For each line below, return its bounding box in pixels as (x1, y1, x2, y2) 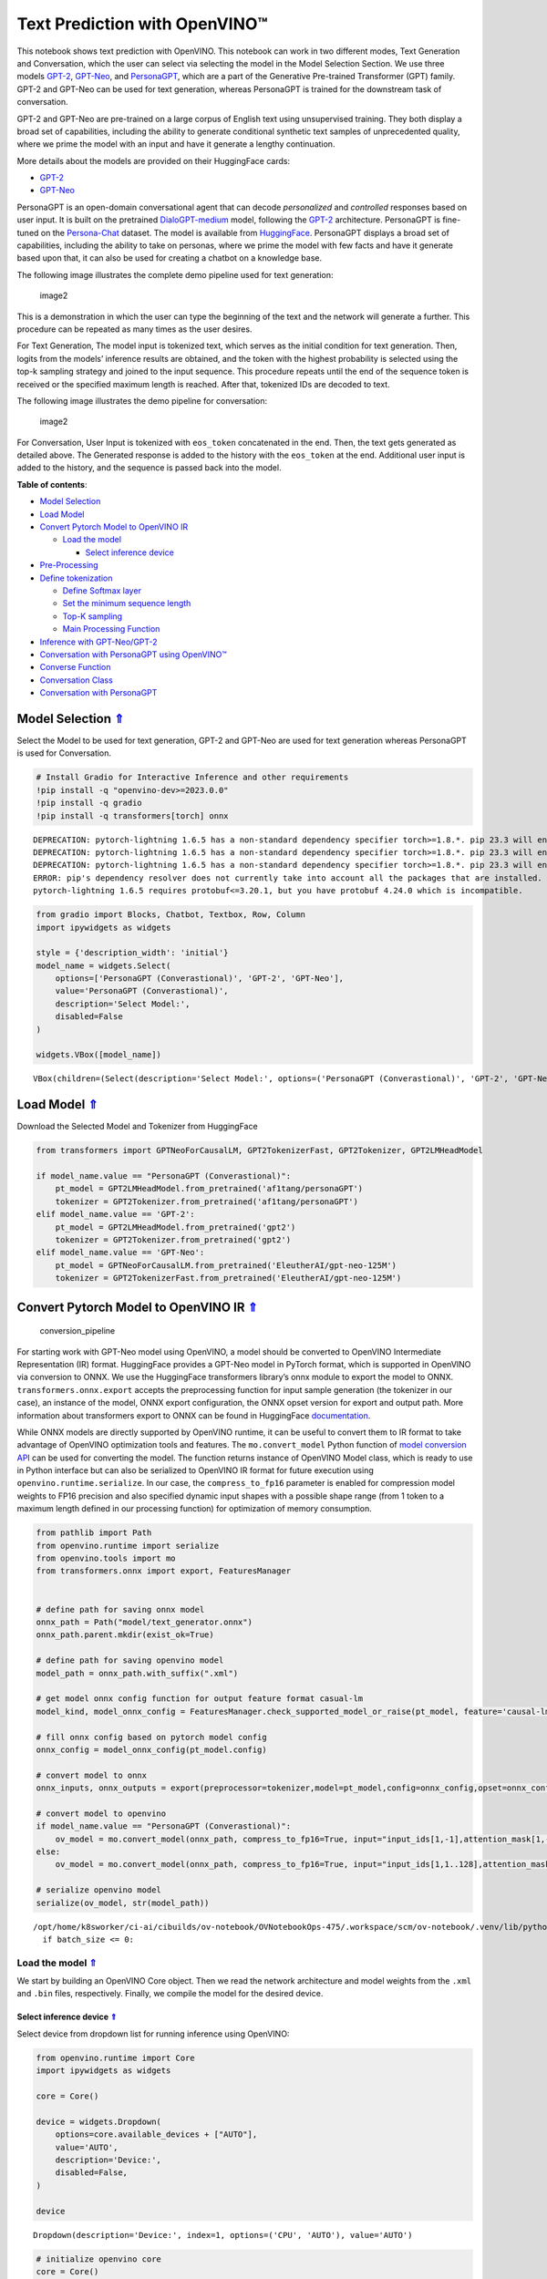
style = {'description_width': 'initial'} (36, 948, 229, 958)
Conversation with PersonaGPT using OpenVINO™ (39, 648, 227, 660)
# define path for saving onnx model (36, 1604, 205, 1614)
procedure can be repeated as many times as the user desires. (16, 324, 253, 335)
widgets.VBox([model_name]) (36, 1049, 161, 1060)
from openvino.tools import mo (36, 1553, 177, 1563)
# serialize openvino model (36, 1885, 161, 1895)
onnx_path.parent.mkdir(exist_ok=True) (36, 1630, 214, 1640)
